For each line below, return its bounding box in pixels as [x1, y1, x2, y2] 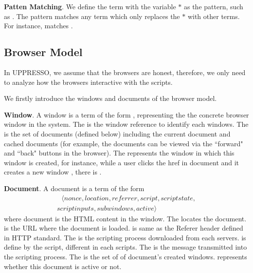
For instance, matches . [4, 20, 73, 31]
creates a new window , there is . [4, 167, 102, 177]
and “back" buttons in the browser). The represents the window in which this [4, 148, 235, 158]
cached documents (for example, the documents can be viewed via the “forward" [4, 138, 243, 148]
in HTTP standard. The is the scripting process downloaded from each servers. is [4, 232, 246, 242]
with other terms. [187, 11, 240, 21]
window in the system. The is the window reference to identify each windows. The [4, 119, 249, 129]
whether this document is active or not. [4, 261, 122, 271]
